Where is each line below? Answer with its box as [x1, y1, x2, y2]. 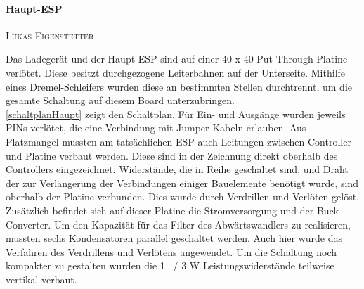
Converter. [6, 217, 51, 231]
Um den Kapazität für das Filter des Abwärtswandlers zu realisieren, [53, 217, 351, 231]
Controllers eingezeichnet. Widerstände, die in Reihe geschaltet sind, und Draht [6, 162, 349, 176]
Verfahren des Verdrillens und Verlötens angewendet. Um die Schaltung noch [6, 244, 337, 259]
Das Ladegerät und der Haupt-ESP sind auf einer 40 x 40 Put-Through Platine [6, 51, 348, 66]
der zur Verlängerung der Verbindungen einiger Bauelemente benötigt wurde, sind [6, 175, 358, 190]
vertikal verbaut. [6, 271, 77, 286]
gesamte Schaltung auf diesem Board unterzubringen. [6, 93, 235, 108]
